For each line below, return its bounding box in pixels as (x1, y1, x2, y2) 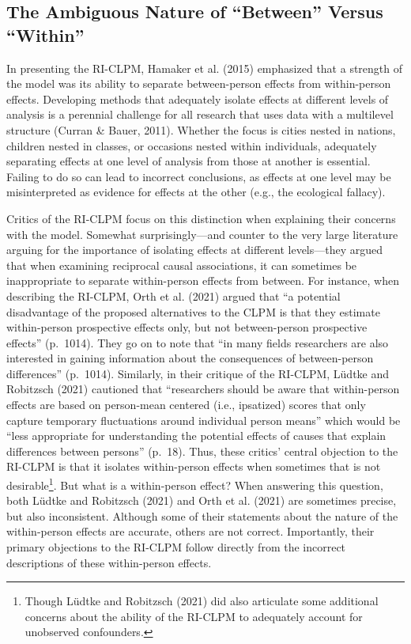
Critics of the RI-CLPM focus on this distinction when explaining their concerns (6, 210, 396, 226)
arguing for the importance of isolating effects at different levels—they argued (6, 241, 383, 258)
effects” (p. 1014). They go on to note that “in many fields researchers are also (6, 334, 389, 350)
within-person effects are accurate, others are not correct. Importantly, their (6, 523, 375, 540)
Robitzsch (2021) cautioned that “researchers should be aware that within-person (6, 381, 400, 397)
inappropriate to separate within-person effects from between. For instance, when (6, 272, 399, 289)
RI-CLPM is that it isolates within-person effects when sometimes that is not (6, 458, 381, 475)
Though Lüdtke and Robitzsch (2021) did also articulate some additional (25, 593, 379, 609)
